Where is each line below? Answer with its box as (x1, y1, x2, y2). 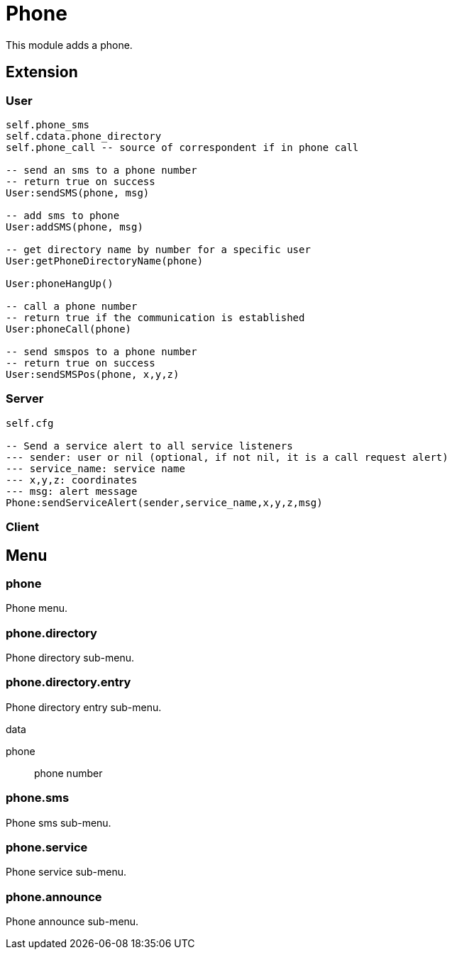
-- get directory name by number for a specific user (6, 243, 311, 255)
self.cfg (6, 417, 54, 429)
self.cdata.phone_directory (6, 130, 162, 142)
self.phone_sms (6, 118, 90, 130)
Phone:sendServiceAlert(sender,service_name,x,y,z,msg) (6, 496, 323, 508)
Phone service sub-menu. (6, 866, 127, 878)
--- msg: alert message (6, 485, 138, 497)
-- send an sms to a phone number (6, 164, 197, 176)
